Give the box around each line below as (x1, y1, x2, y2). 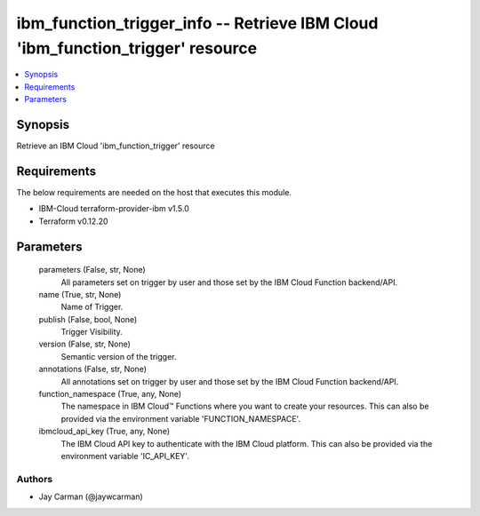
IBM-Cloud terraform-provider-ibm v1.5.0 (38, 203, 190, 214)
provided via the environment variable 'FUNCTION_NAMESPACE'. (60, 413, 301, 424)
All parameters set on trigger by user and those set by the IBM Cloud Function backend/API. (60, 276, 398, 288)
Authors (16, 472, 53, 485)
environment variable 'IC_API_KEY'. (60, 450, 190, 461)
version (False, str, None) (38, 338, 131, 350)
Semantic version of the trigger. (60, 351, 177, 361)
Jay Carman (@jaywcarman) (38, 491, 144, 502)
